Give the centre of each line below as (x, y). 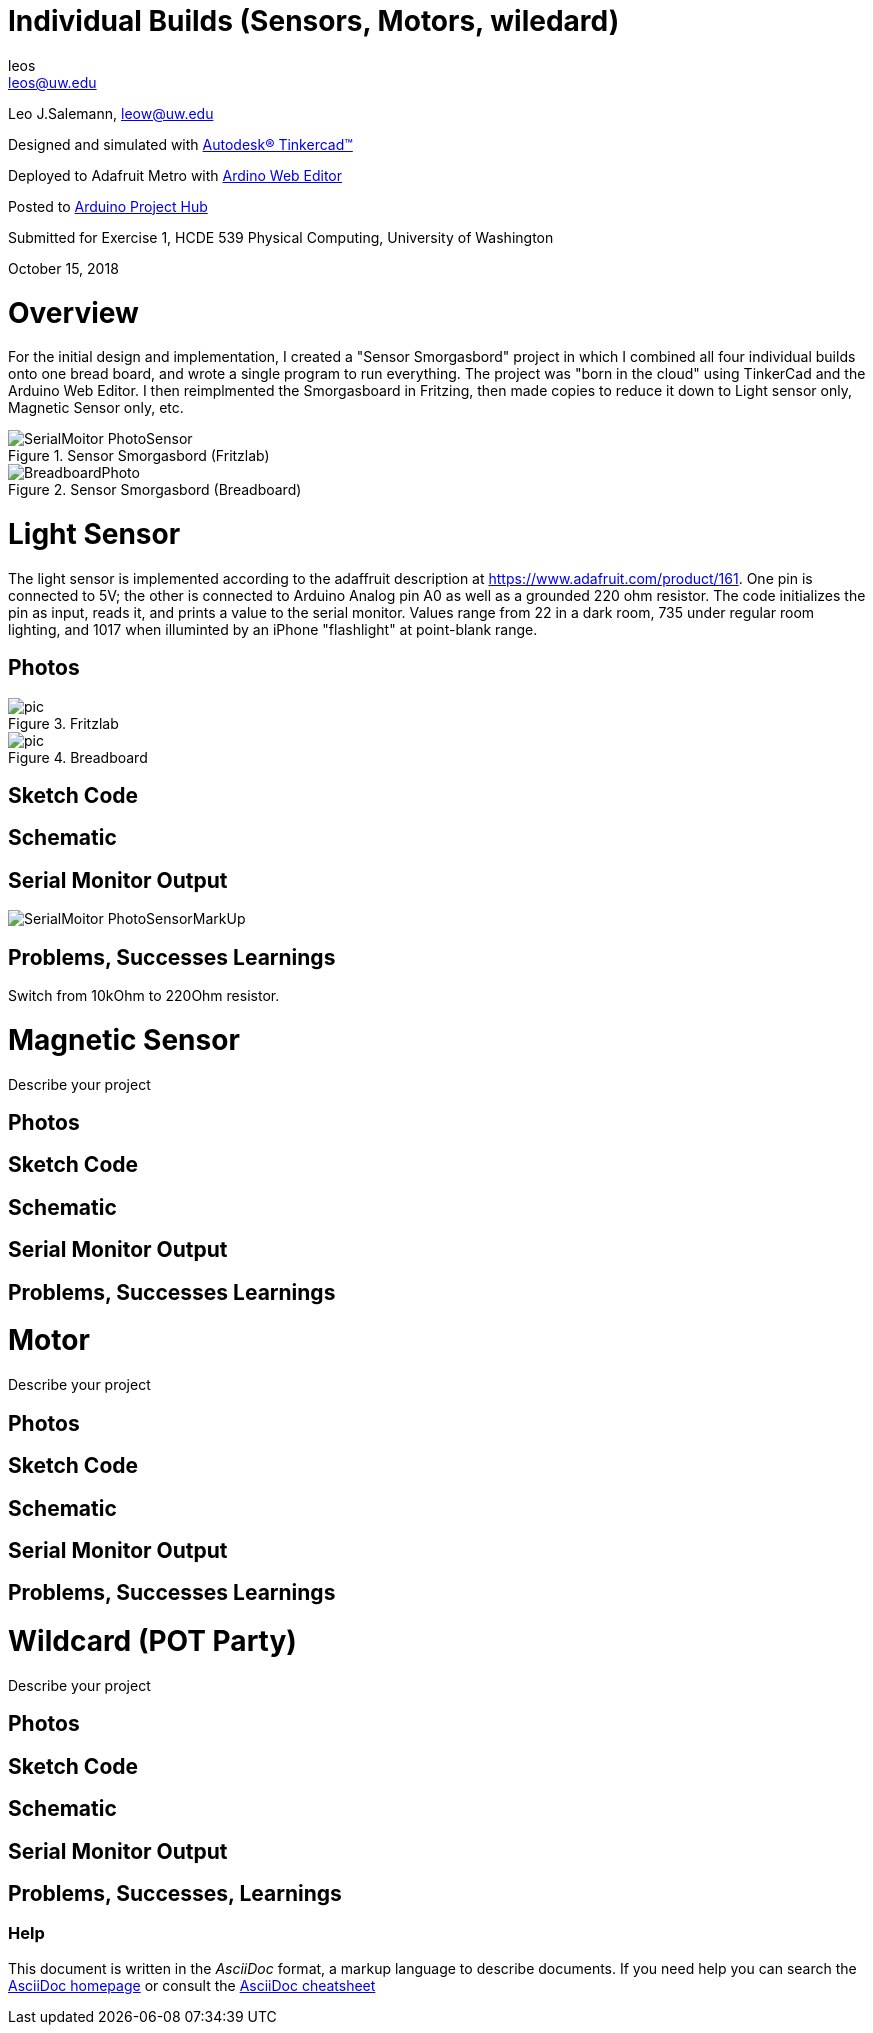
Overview (73, 312)
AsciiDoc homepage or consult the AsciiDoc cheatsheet (192, 1985)
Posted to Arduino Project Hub (108, 206)
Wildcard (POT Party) (152, 1641)
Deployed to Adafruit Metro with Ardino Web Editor (175, 175)
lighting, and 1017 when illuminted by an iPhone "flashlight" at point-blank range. (273, 629)
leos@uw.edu (52, 82)
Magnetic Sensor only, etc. (96, 408)
